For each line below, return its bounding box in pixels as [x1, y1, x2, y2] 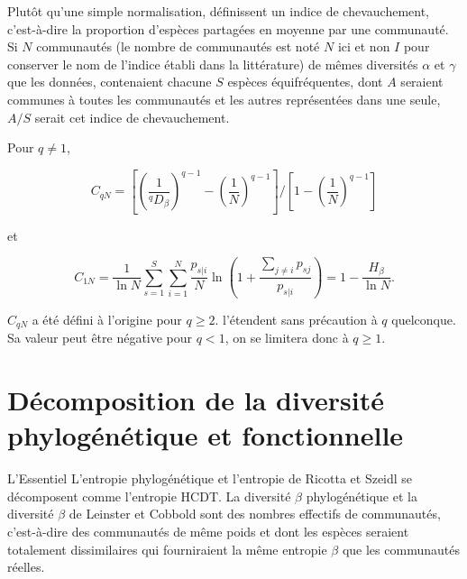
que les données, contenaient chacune [7, 72, 212, 91]
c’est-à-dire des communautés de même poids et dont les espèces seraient [7, 522, 409, 541]
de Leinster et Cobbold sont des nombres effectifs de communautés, [69, 504, 441, 523]
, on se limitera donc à [224, 328, 349, 347]
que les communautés [342, 539, 460, 558]
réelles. [7, 557, 45, 576]
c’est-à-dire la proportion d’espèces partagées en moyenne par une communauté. [7, 19, 449, 38]
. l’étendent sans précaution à [215, 309, 378, 328]
